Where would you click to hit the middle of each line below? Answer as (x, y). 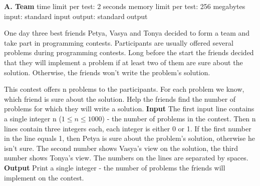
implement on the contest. (44, 177)
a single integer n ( (33, 118)
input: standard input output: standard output (76, 16)
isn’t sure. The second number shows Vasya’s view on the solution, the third (121, 148)
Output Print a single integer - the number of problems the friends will (115, 167)
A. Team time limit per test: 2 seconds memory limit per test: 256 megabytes (125, 6)
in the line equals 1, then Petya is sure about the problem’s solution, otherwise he (129, 138)
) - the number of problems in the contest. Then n (179, 118)
